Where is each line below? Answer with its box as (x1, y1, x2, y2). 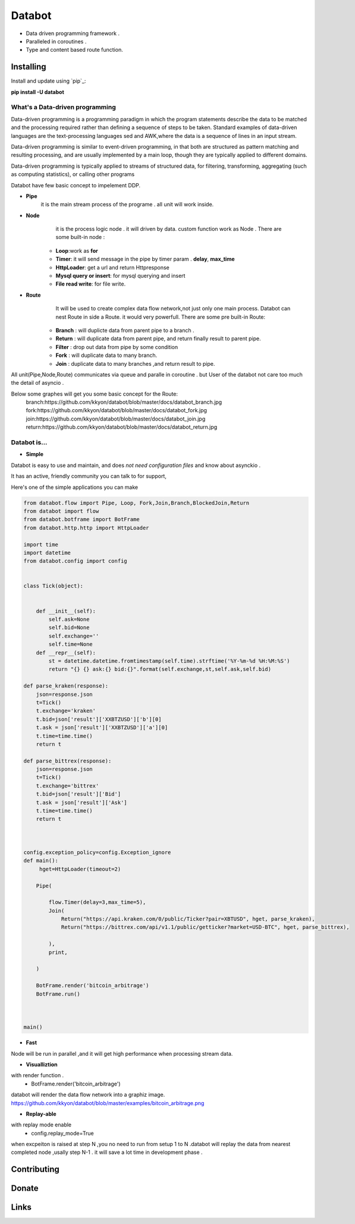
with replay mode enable (11, 1121, 72, 1128)
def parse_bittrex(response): (23, 757, 112, 764)
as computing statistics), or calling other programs (11, 171, 135, 178)
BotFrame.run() (36, 990, 80, 997)
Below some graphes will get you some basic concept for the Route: (11, 390, 178, 397)
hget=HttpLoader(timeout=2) (39, 865, 121, 873)
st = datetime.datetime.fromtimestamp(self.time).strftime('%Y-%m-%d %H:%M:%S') (48, 657, 291, 664)
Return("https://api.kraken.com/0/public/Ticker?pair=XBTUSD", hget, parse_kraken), (61, 916, 315, 922)
